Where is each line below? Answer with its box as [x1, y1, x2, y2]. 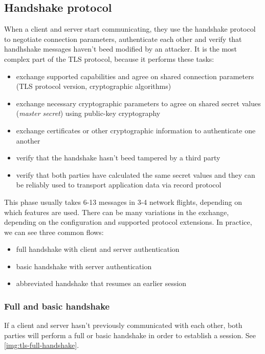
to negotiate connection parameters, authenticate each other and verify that [4, 33, 242, 44]
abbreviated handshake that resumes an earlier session [16, 278, 187, 289]
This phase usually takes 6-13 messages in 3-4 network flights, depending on [4, 196, 242, 207]
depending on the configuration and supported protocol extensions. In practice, [4, 217, 252, 227]
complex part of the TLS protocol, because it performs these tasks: [4, 53, 214, 64]
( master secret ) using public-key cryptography [16, 108, 161, 119]
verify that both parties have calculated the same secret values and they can [16, 169, 255, 180]
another [16, 135, 40, 146]
